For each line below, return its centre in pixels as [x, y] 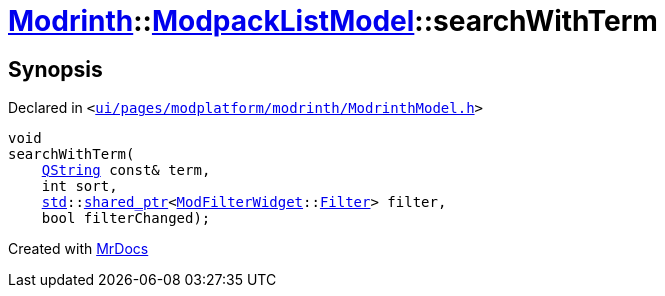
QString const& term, [126, 170]
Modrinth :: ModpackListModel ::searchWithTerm [333, 21]
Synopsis [55, 69]
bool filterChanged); [126, 218]
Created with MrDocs [78, 249]
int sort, [79, 186]
